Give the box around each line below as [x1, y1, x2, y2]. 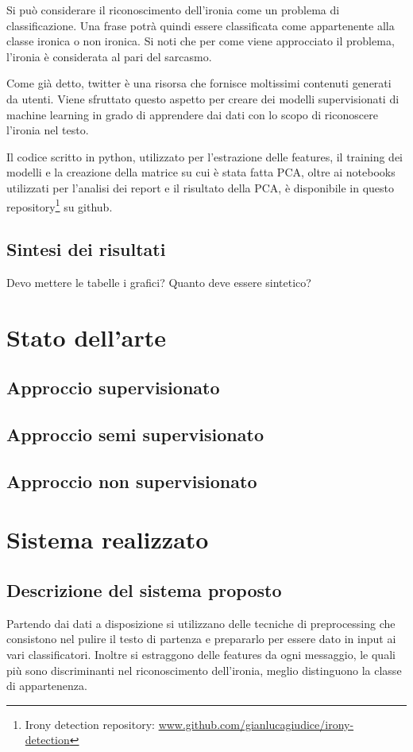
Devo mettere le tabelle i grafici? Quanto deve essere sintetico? [6, 273, 311, 290]
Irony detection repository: [25, 715, 155, 732]
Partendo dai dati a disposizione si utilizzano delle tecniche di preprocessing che [6, 614, 396, 631]
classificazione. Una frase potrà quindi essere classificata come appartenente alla [6, 17, 395, 33]
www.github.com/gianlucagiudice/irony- [158, 715, 354, 732]
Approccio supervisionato [6, 375, 220, 400]
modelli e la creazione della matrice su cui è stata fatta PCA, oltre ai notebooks [6, 164, 396, 180]
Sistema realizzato [6, 523, 209, 556]
